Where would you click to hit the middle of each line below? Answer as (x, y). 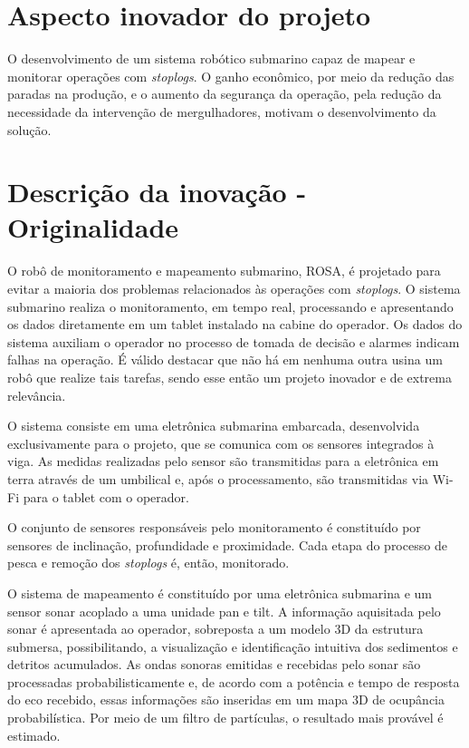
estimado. (34, 735)
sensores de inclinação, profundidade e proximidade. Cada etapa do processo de (227, 544)
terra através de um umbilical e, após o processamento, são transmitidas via (218, 478)
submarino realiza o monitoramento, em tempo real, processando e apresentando (230, 306)
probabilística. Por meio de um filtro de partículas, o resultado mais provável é (225, 718)
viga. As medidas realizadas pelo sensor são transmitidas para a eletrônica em (223, 461)
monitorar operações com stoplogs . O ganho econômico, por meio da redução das (231, 76)
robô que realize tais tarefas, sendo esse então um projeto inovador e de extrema (230, 377)
